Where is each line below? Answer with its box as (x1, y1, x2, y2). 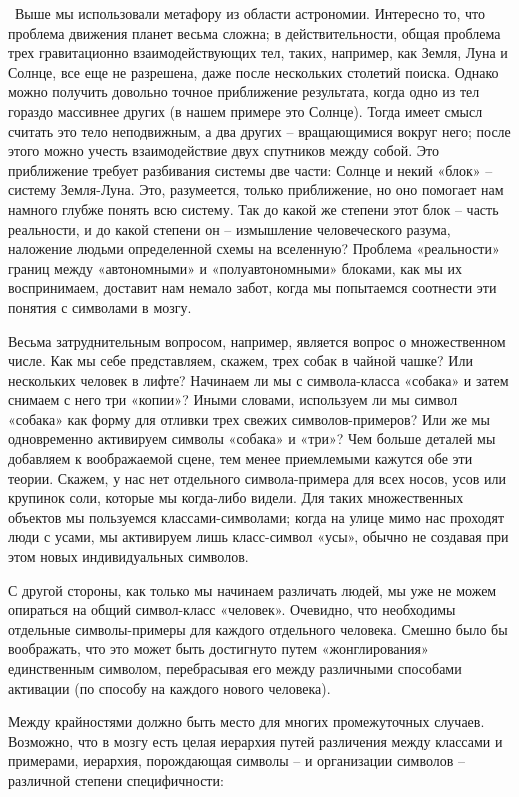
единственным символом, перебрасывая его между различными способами (8, 658, 462, 678)
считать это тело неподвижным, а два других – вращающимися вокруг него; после (8, 120, 511, 141)
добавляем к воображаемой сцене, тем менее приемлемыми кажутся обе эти (8, 448, 473, 469)
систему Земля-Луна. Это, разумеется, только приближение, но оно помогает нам (8, 179, 504, 200)
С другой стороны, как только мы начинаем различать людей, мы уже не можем (8, 579, 497, 600)
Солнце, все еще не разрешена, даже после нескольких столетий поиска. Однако (8, 61, 499, 82)
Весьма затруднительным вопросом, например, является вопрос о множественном (8, 330, 506, 351)
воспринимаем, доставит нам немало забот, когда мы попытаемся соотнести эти (8, 277, 497, 298)
